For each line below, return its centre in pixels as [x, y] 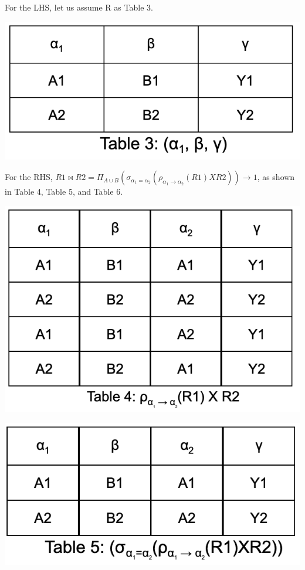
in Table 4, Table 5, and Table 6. [64, 191]
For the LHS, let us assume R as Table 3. [79, 7]
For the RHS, [29, 177]
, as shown [276, 177]
